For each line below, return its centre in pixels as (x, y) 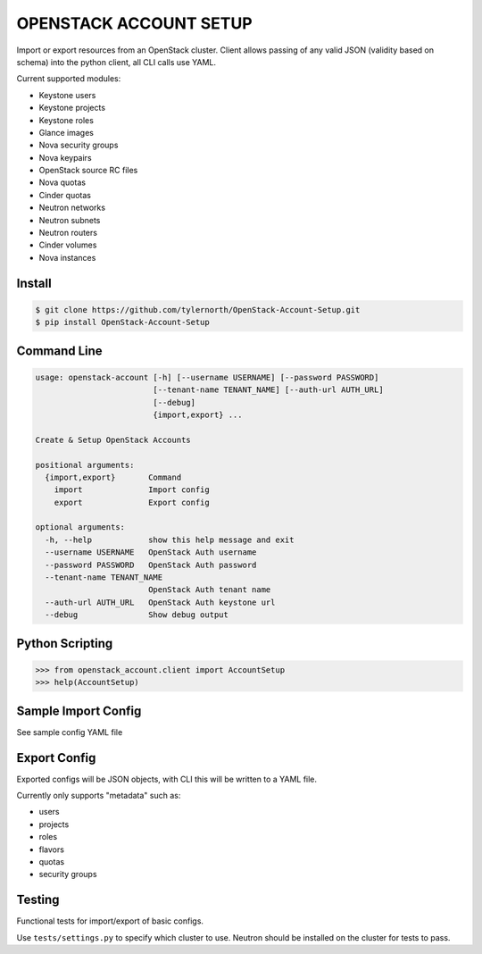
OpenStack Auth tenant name (209, 590)
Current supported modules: (69, 79)
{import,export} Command (113, 477)
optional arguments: (80, 527)
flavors (51, 849)
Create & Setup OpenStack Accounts (113, 439)
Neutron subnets (70, 220)
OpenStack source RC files (88, 171)
